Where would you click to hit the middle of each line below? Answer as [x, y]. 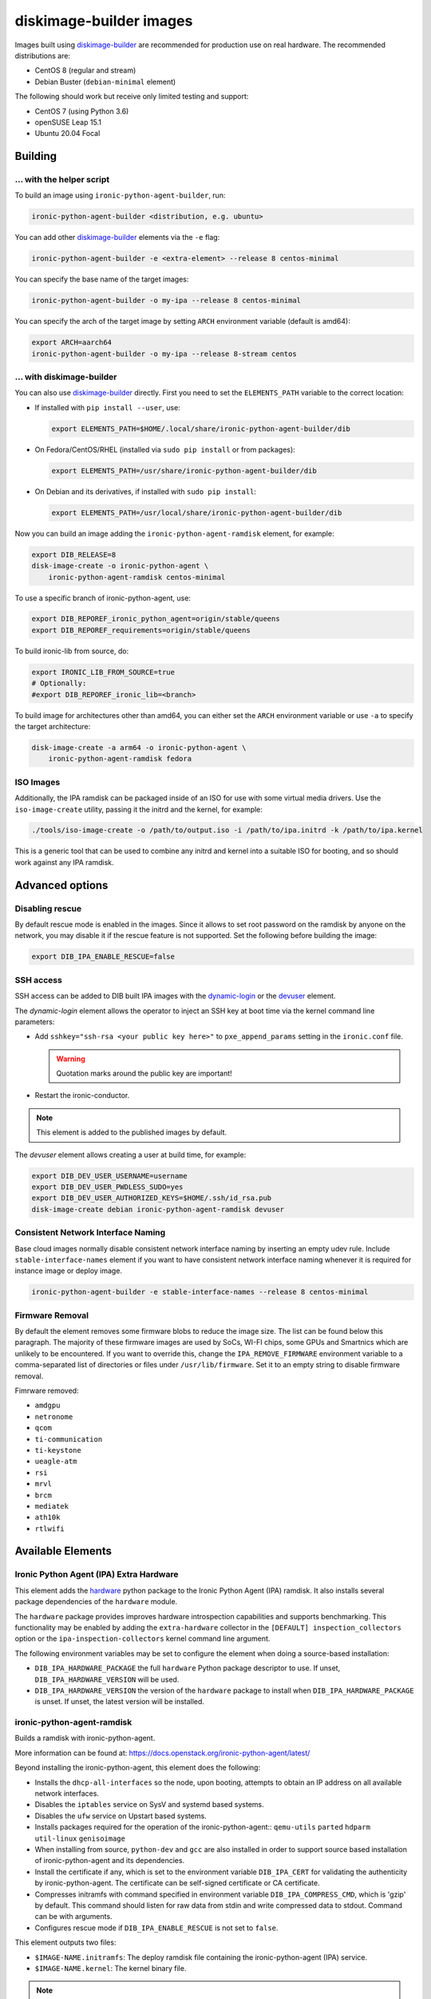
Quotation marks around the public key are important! [144, 1073]
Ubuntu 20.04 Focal [67, 134]
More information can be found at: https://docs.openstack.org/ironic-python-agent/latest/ [162, 1753]
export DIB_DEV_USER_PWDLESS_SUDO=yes [107, 1187]
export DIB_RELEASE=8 [74, 555]
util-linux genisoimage [80, 1838]
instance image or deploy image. [69, 1271]
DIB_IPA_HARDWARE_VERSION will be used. [107, 1679]
